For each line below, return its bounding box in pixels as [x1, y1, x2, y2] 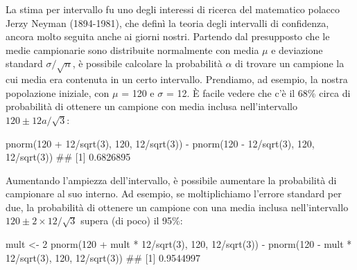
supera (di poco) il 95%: [80, 213, 183, 228]
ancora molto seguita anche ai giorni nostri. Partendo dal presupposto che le [6, 29, 330, 44]
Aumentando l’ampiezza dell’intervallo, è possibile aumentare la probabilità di [6, 172, 337, 187]
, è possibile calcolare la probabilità [72, 56, 223, 71]
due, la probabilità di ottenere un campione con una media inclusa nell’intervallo [6, 199, 349, 214]
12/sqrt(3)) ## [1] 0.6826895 [6, 150, 131, 164]
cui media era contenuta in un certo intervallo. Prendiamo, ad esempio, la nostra [6, 72, 348, 87]
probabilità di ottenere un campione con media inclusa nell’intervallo [6, 99, 298, 114]
